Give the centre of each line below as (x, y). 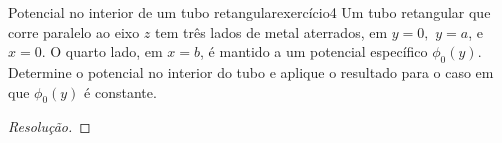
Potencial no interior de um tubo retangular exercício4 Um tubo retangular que (249, 12)
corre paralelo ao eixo (74, 31)
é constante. (120, 91)
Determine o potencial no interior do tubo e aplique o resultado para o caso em (251, 71)
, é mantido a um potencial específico (314, 51)
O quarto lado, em (106, 51)
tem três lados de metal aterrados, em (271, 31)
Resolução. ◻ (49, 126)
